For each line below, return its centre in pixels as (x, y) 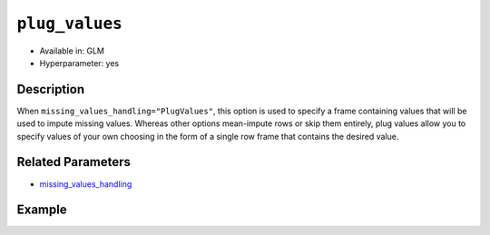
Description (51, 89)
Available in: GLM (72, 51)
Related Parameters (74, 162)
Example (42, 210)
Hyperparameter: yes (79, 63)
